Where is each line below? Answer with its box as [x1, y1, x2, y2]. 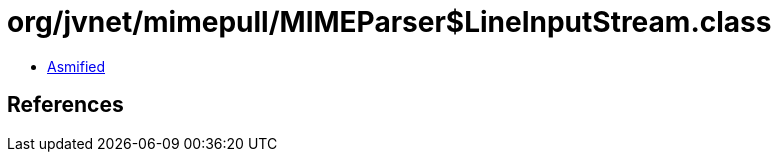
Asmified [47, 57, 106, 75]
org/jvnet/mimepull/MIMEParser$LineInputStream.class [7, 5, 772, 39]
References [7, 92, 124, 118]
